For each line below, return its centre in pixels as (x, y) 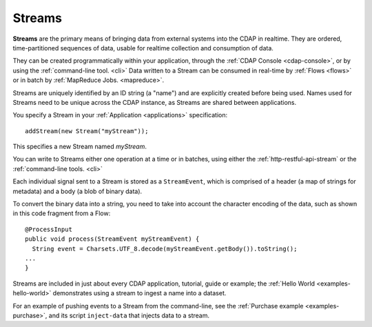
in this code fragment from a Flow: (62, 213)
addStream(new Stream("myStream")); (87, 131)
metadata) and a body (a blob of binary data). (77, 191)
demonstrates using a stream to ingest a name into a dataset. (139, 293)
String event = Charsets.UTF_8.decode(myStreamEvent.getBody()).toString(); (165, 249)
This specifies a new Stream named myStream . (80, 147)
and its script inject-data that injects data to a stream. (129, 315)
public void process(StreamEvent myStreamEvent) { (112, 239)
